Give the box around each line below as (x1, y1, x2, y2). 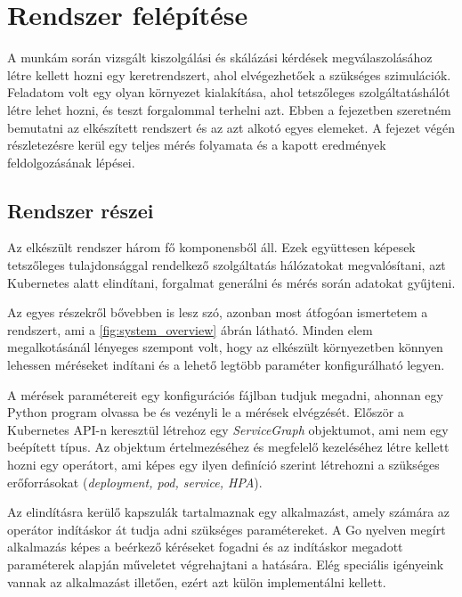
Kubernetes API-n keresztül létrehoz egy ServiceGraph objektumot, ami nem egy (7, 420, 449, 438)
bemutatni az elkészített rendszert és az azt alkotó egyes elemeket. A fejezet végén (7, 118, 456, 136)
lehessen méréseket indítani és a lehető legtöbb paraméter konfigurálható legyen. (7, 356, 445, 374)
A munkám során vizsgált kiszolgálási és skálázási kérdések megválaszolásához (7, 48, 433, 67)
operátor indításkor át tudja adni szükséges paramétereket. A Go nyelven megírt (7, 519, 446, 538)
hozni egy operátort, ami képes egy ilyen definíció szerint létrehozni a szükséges (7, 455, 440, 474)
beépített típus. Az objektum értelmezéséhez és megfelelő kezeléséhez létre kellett (7, 438, 450, 456)
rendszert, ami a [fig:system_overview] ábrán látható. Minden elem (7, 320, 373, 339)
